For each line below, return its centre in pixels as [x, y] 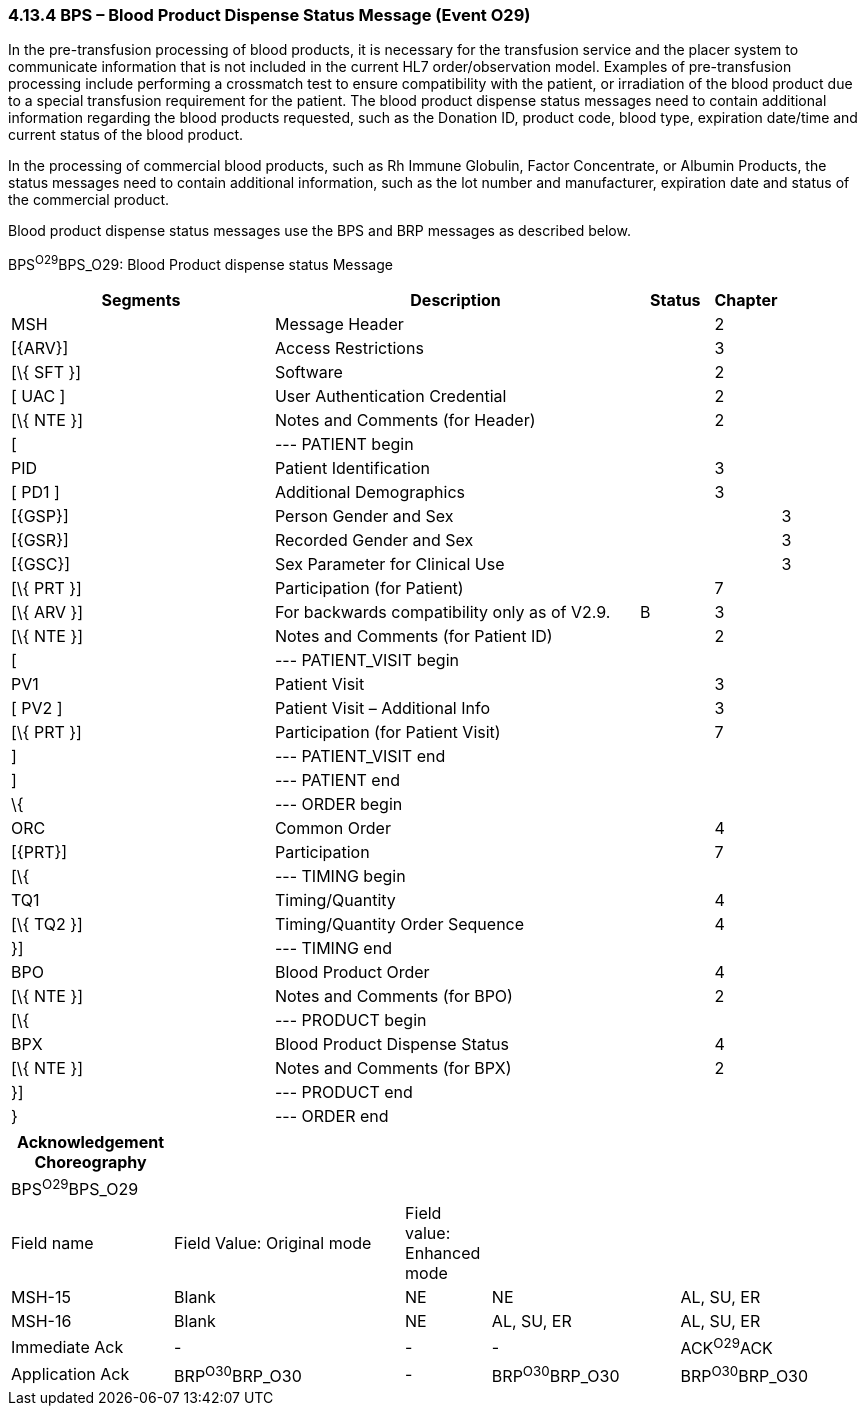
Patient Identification [352, 468]
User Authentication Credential [390, 396]
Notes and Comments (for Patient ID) [413, 636]
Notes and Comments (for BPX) [393, 1068]
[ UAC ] [38, 396]
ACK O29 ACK [726, 1347]
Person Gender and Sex [364, 516]
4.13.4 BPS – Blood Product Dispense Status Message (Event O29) [269, 15]
